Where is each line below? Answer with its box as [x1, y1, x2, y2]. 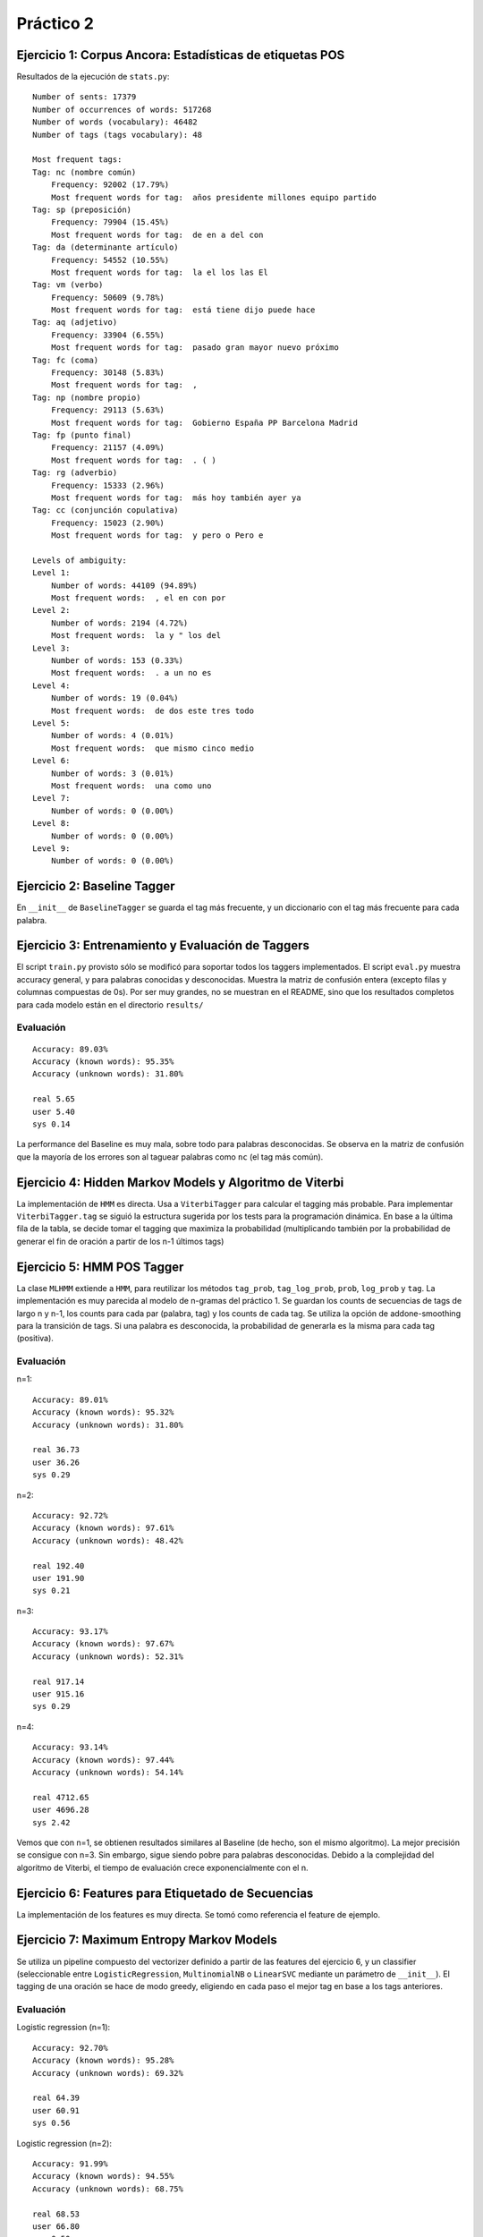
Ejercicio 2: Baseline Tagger [16, 879, 175, 894]
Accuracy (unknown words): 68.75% [32, 2183, 183, 2194]
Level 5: [32, 718, 71, 728]
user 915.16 [32, 1689, 85, 1699]
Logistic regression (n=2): [16, 2138, 112, 2148]
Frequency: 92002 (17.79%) [50, 180, 170, 190]
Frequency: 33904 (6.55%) [50, 329, 165, 340]
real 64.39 [32, 2093, 80, 2103]
